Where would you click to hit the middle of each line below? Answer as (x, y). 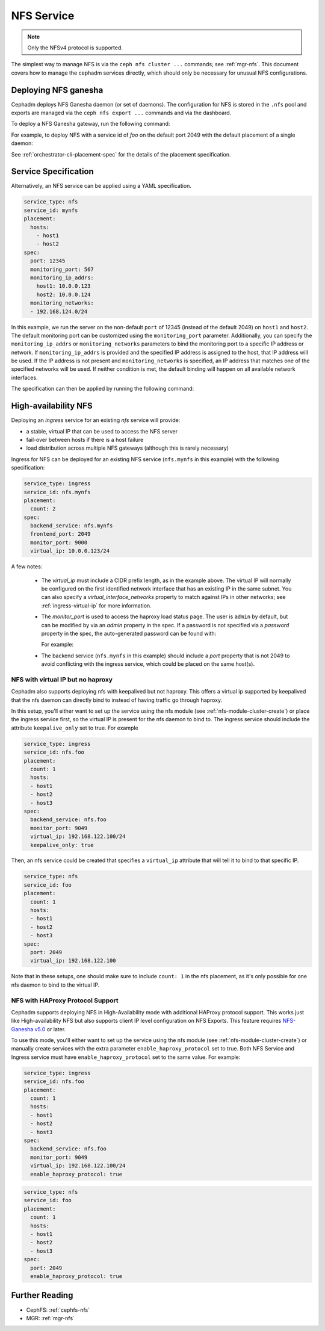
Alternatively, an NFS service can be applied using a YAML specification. (101, 186)
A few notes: (27, 566)
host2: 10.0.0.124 (63, 294)
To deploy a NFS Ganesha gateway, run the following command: (91, 124)
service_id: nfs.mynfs (57, 492)
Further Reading (42, 1295)
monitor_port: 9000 (59, 542)
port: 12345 (48, 261)
